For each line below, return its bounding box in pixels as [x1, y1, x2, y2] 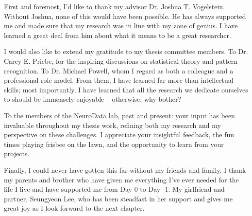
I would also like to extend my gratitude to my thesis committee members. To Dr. [4, 46, 248, 56]
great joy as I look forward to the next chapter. [4, 203, 145, 213]
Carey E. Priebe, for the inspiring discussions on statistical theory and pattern [4, 55, 238, 66]
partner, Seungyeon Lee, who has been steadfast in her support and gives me [4, 193, 233, 203]
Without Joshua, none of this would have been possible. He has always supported [4, 11, 246, 21]
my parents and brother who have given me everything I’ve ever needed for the [4, 174, 239, 184]
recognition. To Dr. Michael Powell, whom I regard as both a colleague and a [4, 65, 234, 75]
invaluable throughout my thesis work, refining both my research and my [4, 120, 221, 130]
